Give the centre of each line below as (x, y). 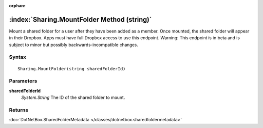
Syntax (18, 57)
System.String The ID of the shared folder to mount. (73, 97)
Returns (19, 110)
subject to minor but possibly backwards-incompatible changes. (74, 45)
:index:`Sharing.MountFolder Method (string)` (80, 19)
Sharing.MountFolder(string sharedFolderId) (72, 69)
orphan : (17, 6)
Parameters (23, 81)
